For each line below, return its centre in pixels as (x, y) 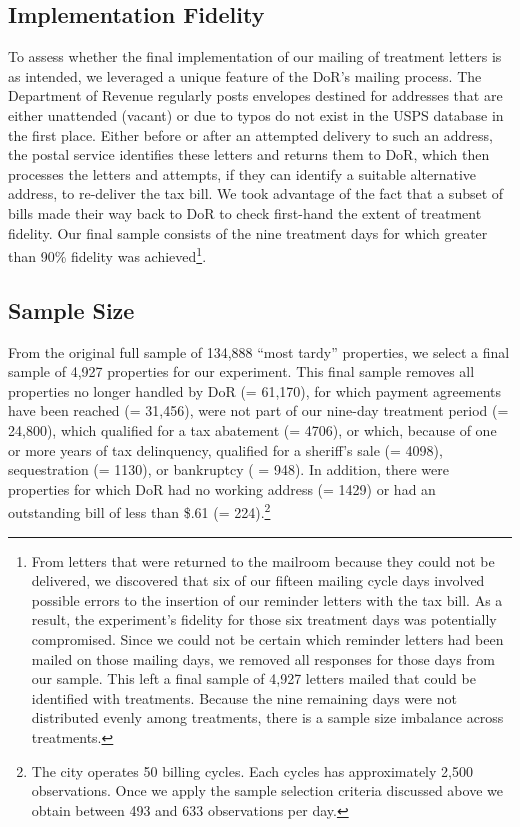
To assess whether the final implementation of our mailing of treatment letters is (255, 56)
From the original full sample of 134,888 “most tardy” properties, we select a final (259, 351)
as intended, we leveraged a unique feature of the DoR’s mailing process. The (245, 75)
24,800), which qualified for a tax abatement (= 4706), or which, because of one (252, 429)
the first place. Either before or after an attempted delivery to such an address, (250, 134)
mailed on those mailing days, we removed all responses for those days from (263, 658)
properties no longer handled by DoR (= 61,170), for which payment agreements (255, 390)
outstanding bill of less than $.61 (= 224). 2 (139, 510)
